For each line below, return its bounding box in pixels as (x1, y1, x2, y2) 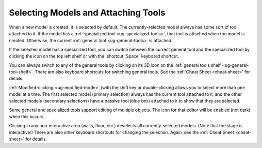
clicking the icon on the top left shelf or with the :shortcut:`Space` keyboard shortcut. (9, 53, 180, 59)
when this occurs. (9, 114, 45, 119)
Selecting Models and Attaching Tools (9, 7, 165, 18)
